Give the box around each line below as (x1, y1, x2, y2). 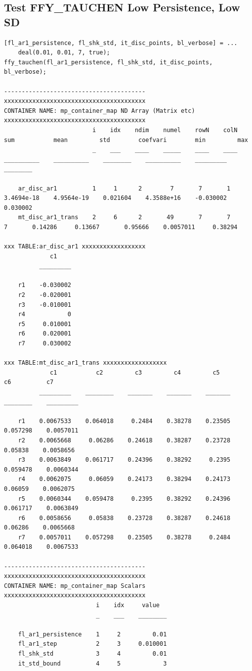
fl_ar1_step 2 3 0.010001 (18, 640, 167, 648)
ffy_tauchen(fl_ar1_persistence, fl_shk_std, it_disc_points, (4, 58, 213, 66)
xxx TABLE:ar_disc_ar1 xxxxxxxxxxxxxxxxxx (4, 243, 146, 250)
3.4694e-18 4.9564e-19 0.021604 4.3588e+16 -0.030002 (4, 194, 227, 202)
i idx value (96, 602, 160, 609)
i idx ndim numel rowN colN (92, 126, 238, 134)
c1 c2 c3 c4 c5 (50, 369, 220, 376)
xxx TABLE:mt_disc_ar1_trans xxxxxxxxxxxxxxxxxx (4, 359, 167, 367)
